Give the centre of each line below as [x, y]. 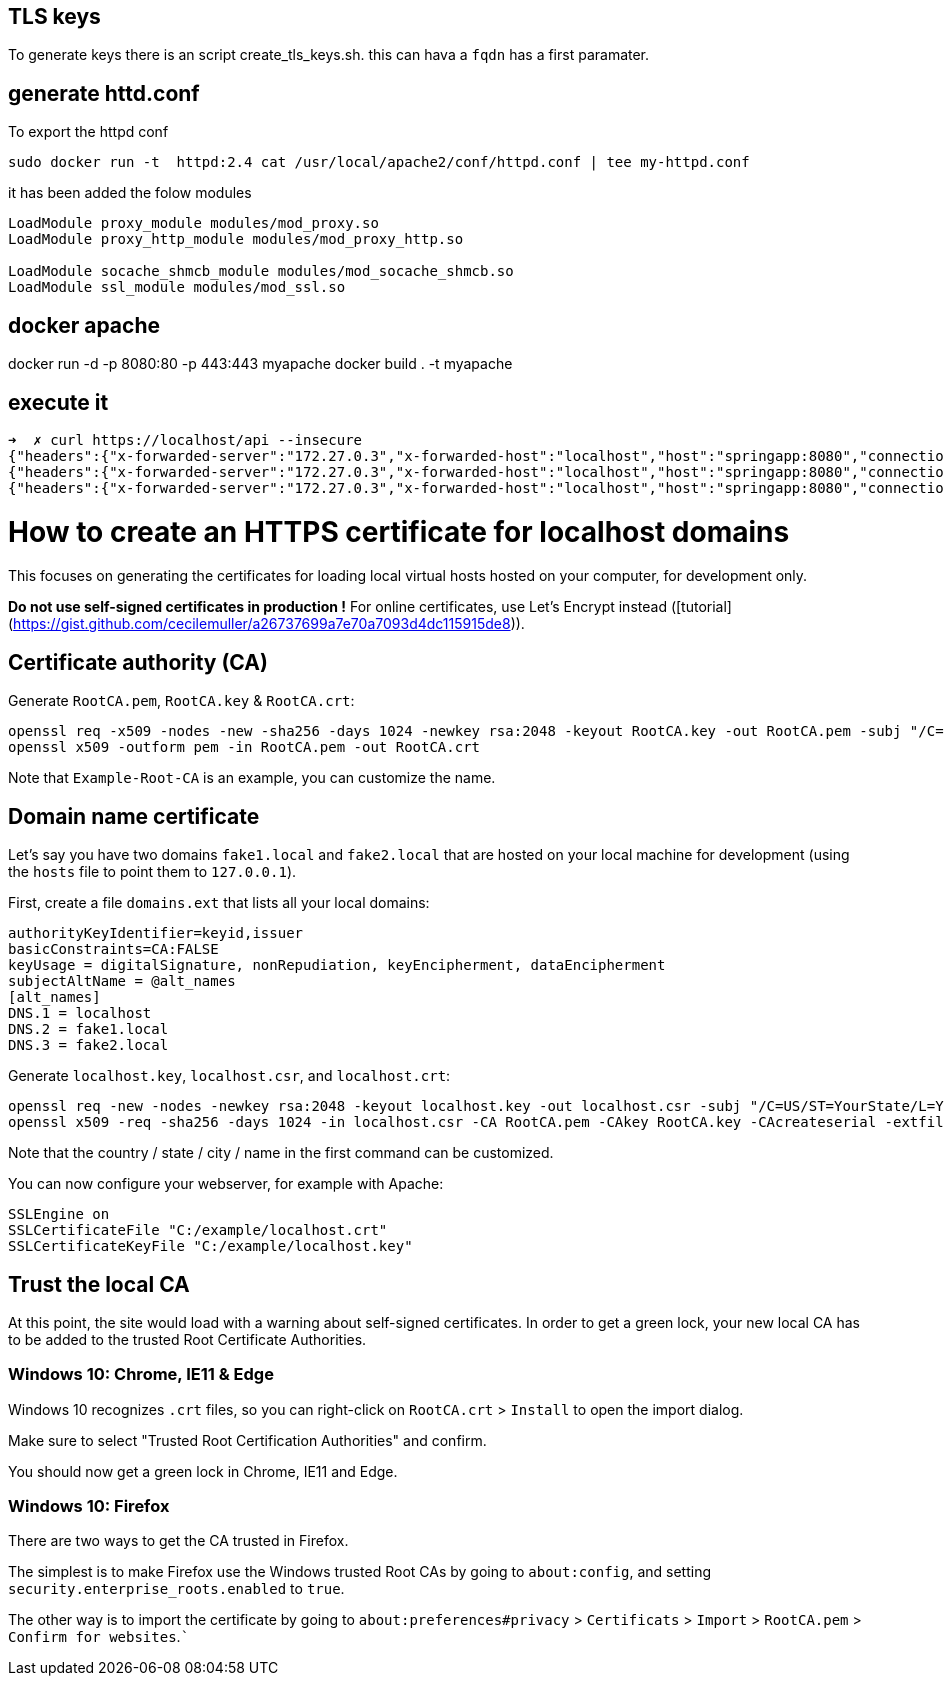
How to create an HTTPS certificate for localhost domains [399, 531]
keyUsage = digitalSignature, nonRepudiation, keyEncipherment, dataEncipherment [337, 965]
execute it [58, 402]
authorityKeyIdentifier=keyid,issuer [156, 933]
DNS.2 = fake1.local [88, 1029]
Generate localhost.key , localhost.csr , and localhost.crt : [229, 1076]
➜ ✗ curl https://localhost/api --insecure [185, 439]
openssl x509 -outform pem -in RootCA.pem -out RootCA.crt [244, 747]
